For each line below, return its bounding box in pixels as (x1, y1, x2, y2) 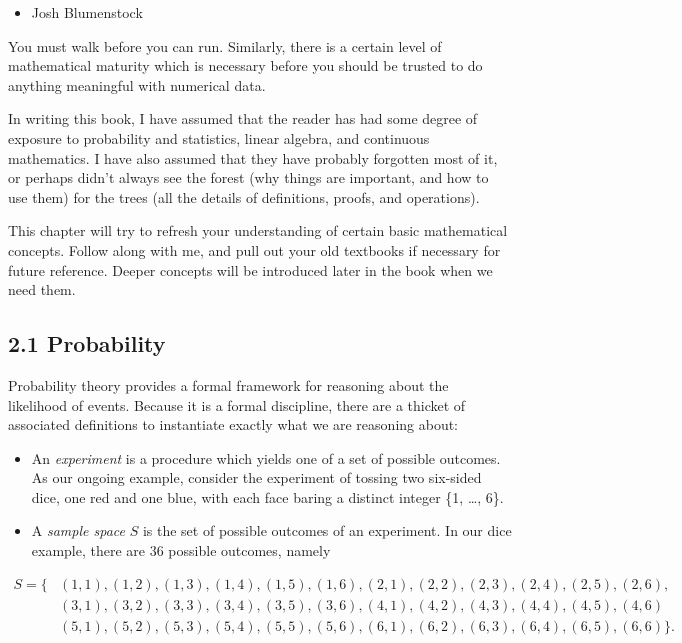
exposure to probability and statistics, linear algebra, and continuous (8, 127, 430, 148)
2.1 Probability (8, 328, 166, 359)
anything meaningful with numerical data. (8, 74, 266, 95)
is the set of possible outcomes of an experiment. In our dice (142, 520, 512, 541)
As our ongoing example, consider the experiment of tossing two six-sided (31, 467, 482, 488)
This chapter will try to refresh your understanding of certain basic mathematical (8, 220, 508, 241)
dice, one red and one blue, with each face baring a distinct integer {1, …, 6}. (31, 486, 504, 507)
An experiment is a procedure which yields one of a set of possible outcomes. (31, 447, 501, 468)
